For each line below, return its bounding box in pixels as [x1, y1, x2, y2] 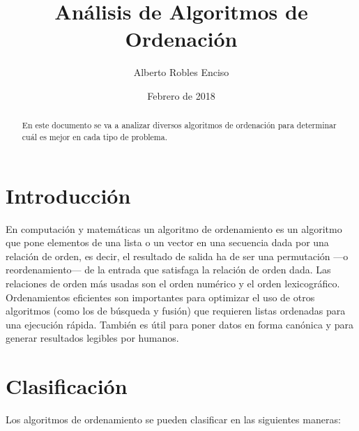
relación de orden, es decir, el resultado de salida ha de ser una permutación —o [6, 248, 349, 263]
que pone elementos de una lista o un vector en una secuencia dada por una [6, 235, 329, 250]
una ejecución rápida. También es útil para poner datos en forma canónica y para [6, 317, 353, 331]
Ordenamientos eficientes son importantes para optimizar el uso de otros [6, 289, 315, 304]
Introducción [6, 181, 131, 209]
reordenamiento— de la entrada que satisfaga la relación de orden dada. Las [6, 262, 331, 277]
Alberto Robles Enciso [133, 65, 229, 80]
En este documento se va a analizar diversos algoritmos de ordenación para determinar [22, 119, 337, 131]
